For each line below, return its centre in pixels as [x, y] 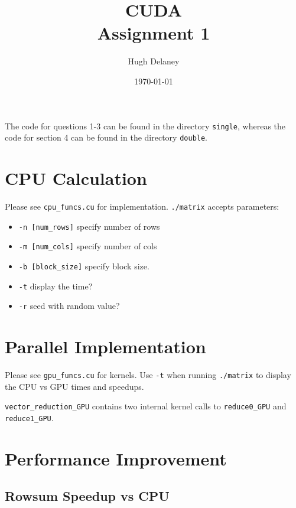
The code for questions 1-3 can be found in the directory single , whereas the [145, 126]
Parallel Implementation [105, 346]
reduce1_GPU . [29, 417]
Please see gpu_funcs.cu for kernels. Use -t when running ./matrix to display [148, 375]
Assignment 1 [154, 33]
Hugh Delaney [154, 61]
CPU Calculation [76, 178]
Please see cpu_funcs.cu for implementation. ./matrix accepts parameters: [142, 206]
